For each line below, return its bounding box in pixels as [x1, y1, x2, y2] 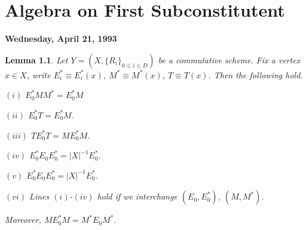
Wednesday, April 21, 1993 [5, 32, 117, 45]
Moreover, [5, 213, 41, 226]
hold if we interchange [97, 190, 178, 203]
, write [26, 68, 51, 81]
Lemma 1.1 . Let [5, 53, 68, 66]
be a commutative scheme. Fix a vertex [158, 53, 300, 66]
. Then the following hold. [208, 68, 303, 81]
